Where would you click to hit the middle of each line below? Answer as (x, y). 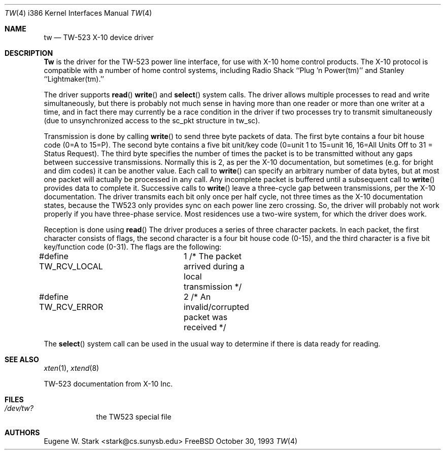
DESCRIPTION (29, 53)
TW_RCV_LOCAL (71, 266)
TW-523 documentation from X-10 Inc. (108, 384)
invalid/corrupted (216, 307)
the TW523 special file (134, 417)
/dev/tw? (19, 408)
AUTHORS (22, 432)
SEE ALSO (22, 359)
